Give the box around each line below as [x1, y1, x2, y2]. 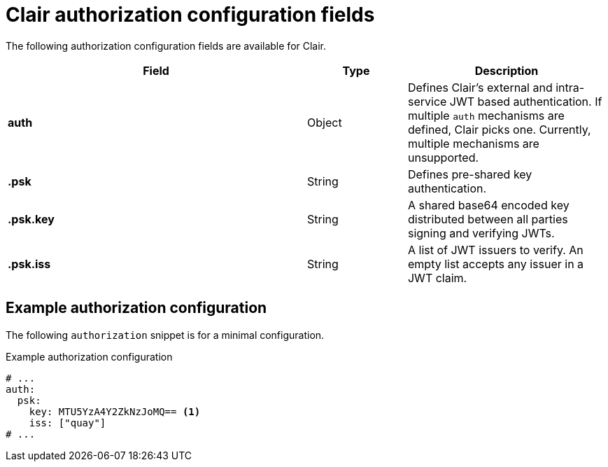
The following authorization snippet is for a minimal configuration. [6, 328, 325, 341]
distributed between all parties [407, 211, 568, 226]
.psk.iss [8, 256, 51, 271]
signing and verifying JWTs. [407, 225, 555, 240]
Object [307, 115, 342, 130]
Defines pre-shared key [407, 167, 532, 181]
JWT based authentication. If [449, 94, 602, 109]
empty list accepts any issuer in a [407, 256, 584, 271]
